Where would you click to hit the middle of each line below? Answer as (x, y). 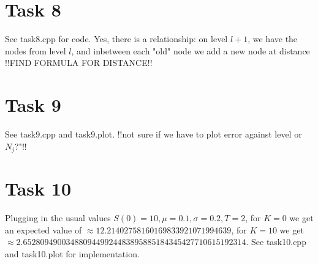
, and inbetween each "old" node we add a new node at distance (191, 50)
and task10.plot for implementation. (72, 253)
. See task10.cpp (276, 242)
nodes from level (36, 50)
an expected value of (44, 229)
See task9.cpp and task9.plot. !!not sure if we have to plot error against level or (153, 134)
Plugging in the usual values (58, 218)
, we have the (273, 39)
